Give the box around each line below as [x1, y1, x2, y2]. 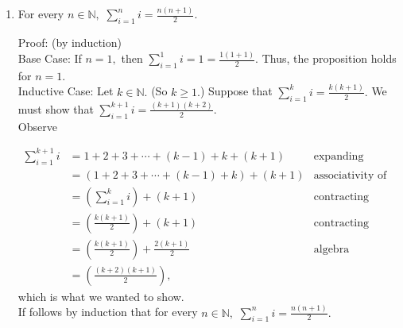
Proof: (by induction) [17, 34, 122, 51]
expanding [313, 150, 364, 162]
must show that [17, 100, 94, 117]
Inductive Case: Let [17, 83, 114, 99]
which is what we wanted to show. [17, 287, 184, 304]
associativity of [313, 169, 387, 181]
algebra [313, 243, 350, 255]
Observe [17, 118, 57, 134]
